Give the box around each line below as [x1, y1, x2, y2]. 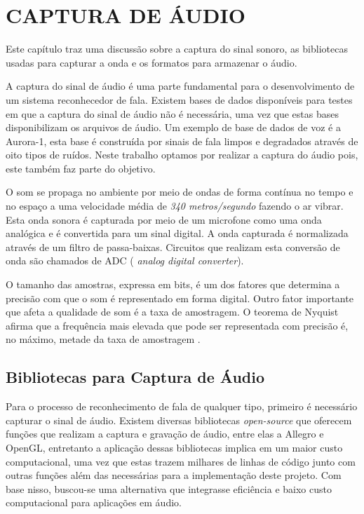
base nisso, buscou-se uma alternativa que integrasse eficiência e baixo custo [6, 481, 332, 496]
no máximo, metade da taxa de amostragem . [6, 332, 201, 346]
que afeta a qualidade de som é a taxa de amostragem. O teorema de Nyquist [6, 304, 339, 319]
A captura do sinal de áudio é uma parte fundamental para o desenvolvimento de [6, 79, 355, 93]
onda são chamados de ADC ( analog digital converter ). [6, 253, 244, 268]
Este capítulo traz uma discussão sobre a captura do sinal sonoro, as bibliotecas [6, 41, 348, 56]
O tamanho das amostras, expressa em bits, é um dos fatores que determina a [6, 277, 340, 292]
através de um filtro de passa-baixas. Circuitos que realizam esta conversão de [6, 239, 340, 254]
